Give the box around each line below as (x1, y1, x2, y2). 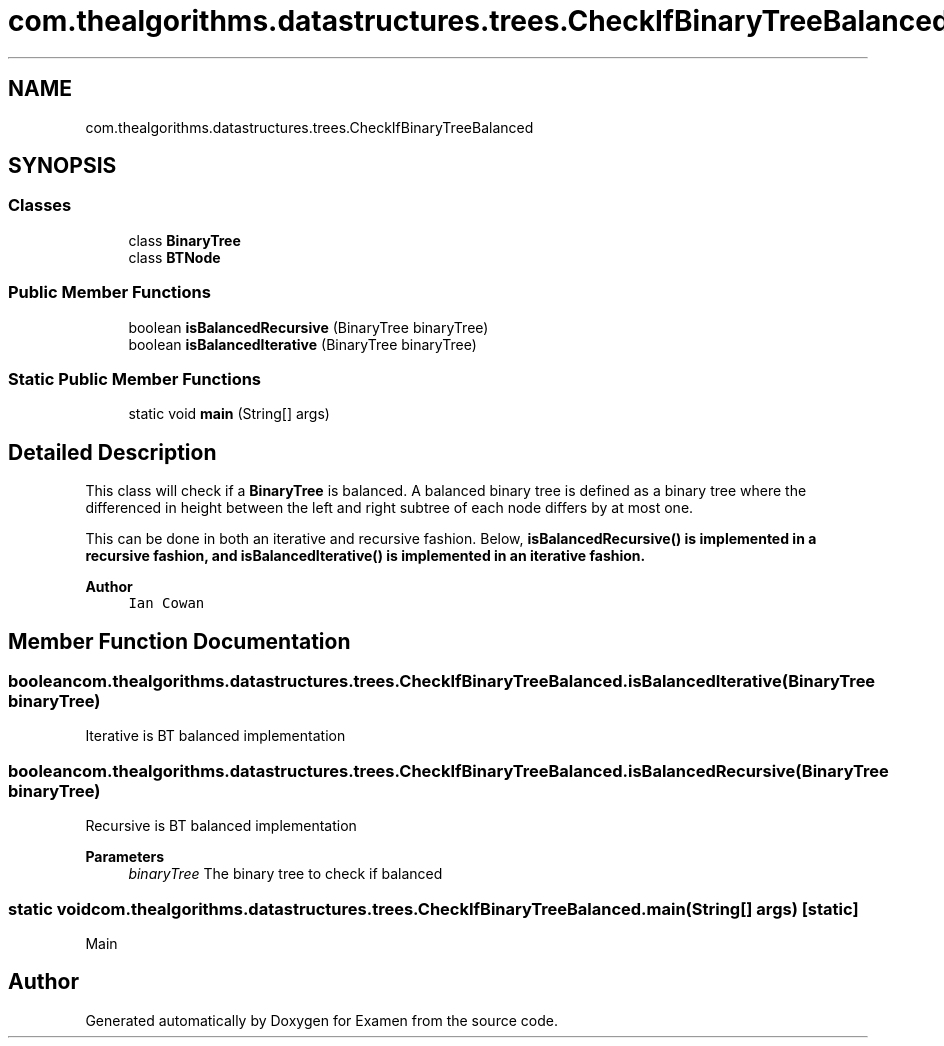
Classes (8, 195, 72, 216)
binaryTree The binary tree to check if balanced (128, 865, 443, 883)
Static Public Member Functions (8, 368, 262, 389)
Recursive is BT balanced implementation (85, 817, 357, 835)
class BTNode (128, 248, 221, 266)
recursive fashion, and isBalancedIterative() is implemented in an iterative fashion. (85, 547, 646, 565)
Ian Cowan (128, 595, 205, 612)
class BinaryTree (128, 231, 241, 249)
